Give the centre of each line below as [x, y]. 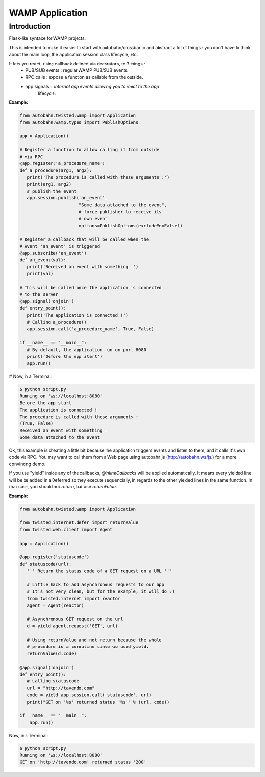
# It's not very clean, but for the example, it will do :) [101, 592]
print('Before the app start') [65, 356]
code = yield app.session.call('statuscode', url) [89, 695]
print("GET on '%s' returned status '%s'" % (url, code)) [98, 702]
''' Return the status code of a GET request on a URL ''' [100, 571]
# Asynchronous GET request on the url [75, 619]
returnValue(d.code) [52, 653]
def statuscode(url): [45, 564]
